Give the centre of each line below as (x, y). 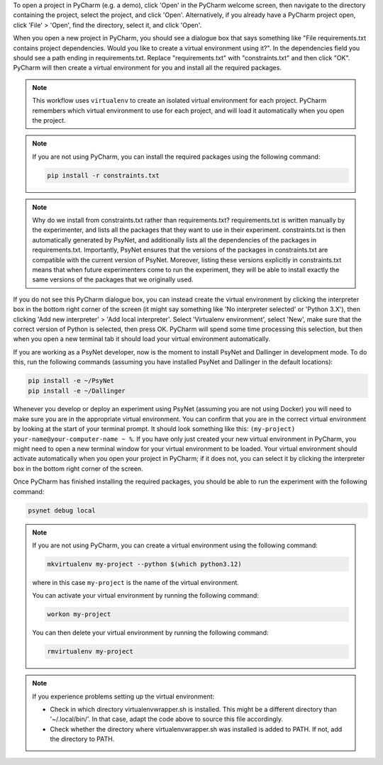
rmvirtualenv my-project (90, 652)
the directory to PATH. (82, 739)
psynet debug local (62, 510)
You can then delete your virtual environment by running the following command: (150, 633)
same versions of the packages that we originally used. (113, 279)
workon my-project (79, 614)
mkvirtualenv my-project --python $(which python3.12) (144, 564)
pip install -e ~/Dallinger (77, 391)
